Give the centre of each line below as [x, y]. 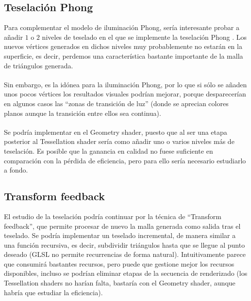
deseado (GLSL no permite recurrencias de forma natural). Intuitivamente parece [125, 254]
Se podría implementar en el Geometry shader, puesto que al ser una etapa [116, 132]
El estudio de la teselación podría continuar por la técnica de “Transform [113, 216]
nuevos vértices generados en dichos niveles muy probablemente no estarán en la [123, 46]
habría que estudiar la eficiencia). [53, 292]
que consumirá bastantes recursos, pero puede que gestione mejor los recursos [119, 263]
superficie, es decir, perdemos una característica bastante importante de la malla [124, 55]
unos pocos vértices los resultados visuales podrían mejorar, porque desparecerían [125, 94]
